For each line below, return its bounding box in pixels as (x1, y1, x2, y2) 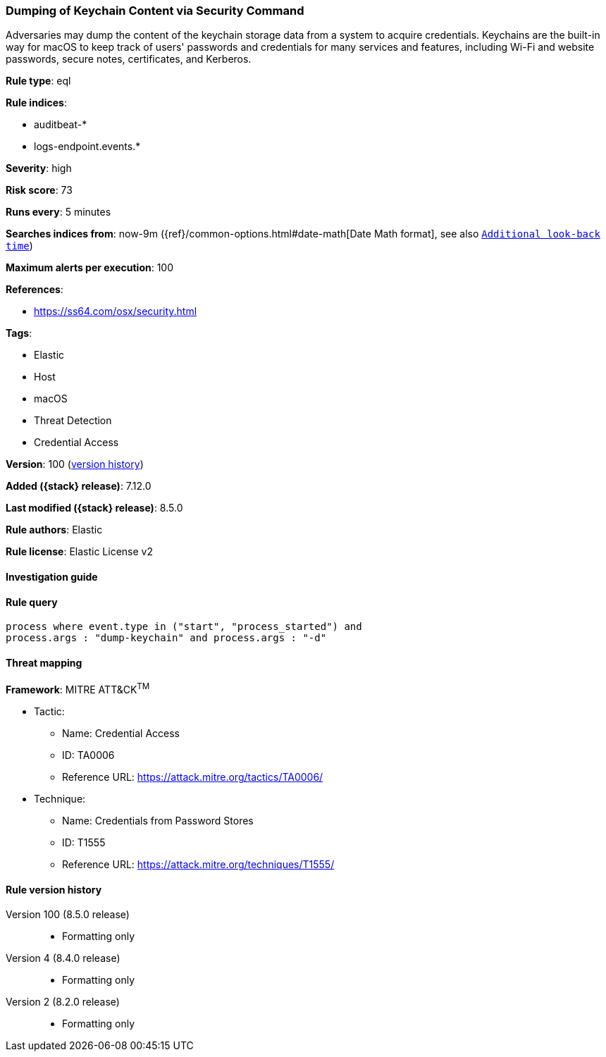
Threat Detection (34, 414, 112, 427)
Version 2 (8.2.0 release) (6, 996, 120, 1008)
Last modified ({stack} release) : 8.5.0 (6, 502, 183, 514)
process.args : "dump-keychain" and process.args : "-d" (6, 632, 327, 644)
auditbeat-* (34, 118, 87, 131)
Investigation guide (6, 570, 98, 583)
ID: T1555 (62, 836, 106, 849)
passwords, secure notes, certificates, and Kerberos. (6, 53, 252, 66)
